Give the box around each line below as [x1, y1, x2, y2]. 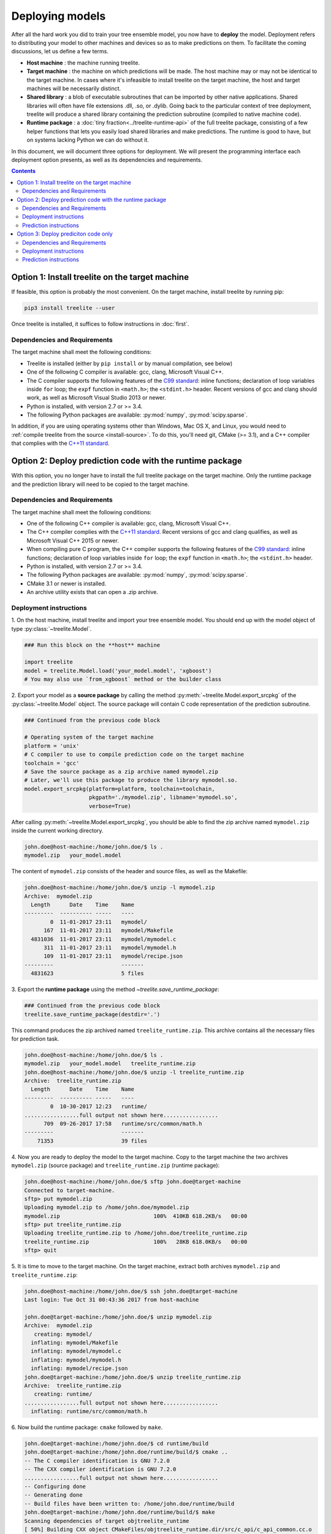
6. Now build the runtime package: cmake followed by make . [11, 1424, 163, 1431]
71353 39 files [37, 1137, 147, 1144]
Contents [11, 168, 36, 175]
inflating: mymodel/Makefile [31, 1339, 119, 1346]
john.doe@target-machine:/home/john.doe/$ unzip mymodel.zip [24, 1313, 212, 1320]
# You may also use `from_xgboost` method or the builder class [24, 676, 222, 683]
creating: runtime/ [34, 1390, 93, 1398]
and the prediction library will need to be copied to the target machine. [11, 480, 189, 488]
